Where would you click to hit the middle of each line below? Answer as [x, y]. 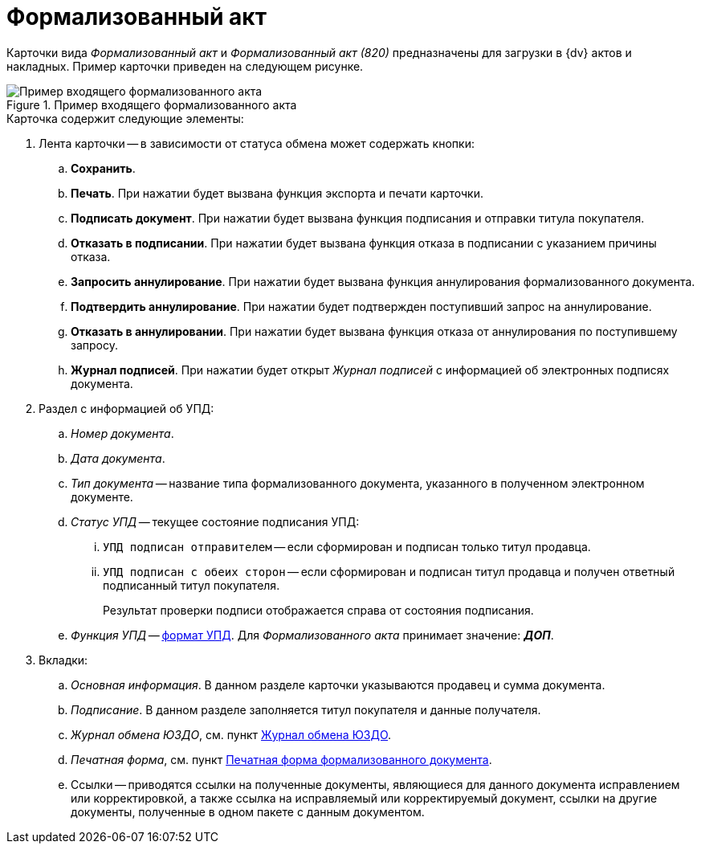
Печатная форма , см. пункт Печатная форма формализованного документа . [281, 759]
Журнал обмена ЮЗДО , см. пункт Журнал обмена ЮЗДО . [231, 734]
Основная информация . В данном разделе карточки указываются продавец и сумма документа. [338, 684]
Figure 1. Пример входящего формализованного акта [152, 104]
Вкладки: [63, 660]
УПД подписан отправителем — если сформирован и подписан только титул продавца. [347, 546]
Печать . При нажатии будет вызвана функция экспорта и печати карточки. [277, 193]
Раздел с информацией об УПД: [126, 408]
